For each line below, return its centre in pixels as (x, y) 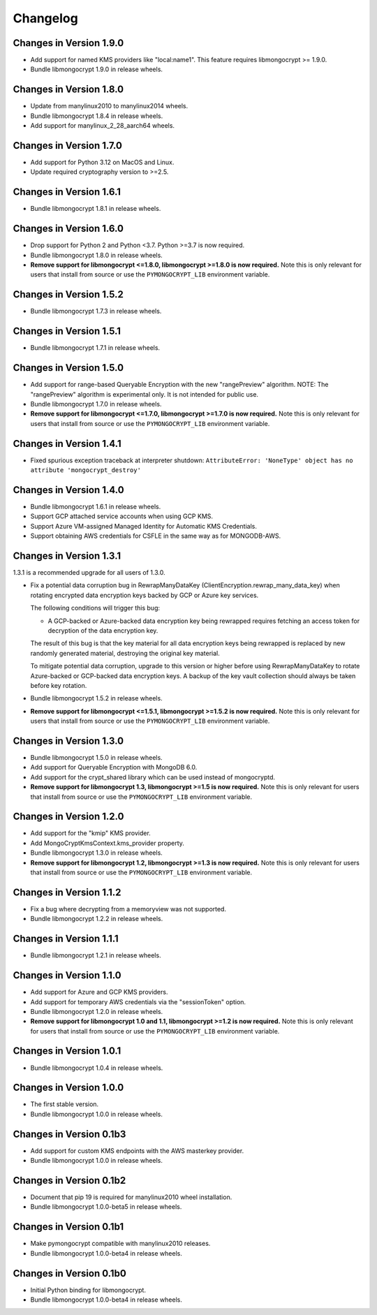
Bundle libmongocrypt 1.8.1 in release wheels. (96, 209)
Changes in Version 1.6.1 (67, 192)
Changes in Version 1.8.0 (68, 90)
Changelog (45, 18)
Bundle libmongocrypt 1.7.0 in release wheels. (96, 404)
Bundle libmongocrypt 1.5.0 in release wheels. (97, 757)
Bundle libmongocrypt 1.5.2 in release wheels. (97, 698)
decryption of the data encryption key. (103, 630)
